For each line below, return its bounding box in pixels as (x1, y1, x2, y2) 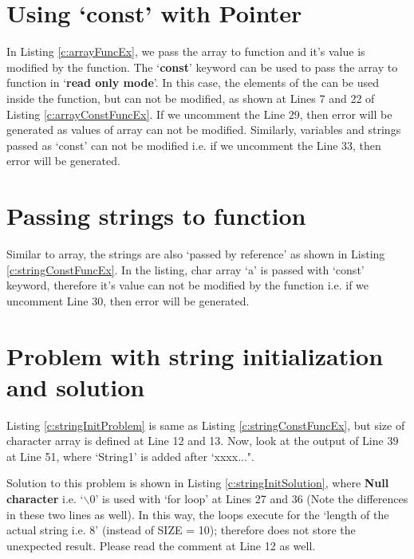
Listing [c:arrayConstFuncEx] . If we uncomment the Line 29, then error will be (6, 105, 392, 122)
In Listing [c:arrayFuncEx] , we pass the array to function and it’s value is (6, 43, 365, 60)
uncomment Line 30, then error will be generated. (6, 292, 250, 309)
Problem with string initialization (6, 339, 384, 372)
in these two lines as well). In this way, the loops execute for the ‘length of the (6, 506, 389, 522)
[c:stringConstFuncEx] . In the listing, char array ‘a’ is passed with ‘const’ (6, 261, 365, 278)
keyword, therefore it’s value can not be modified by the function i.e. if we (6, 277, 369, 293)
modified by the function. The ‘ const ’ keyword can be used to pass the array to (6, 58, 398, 75)
